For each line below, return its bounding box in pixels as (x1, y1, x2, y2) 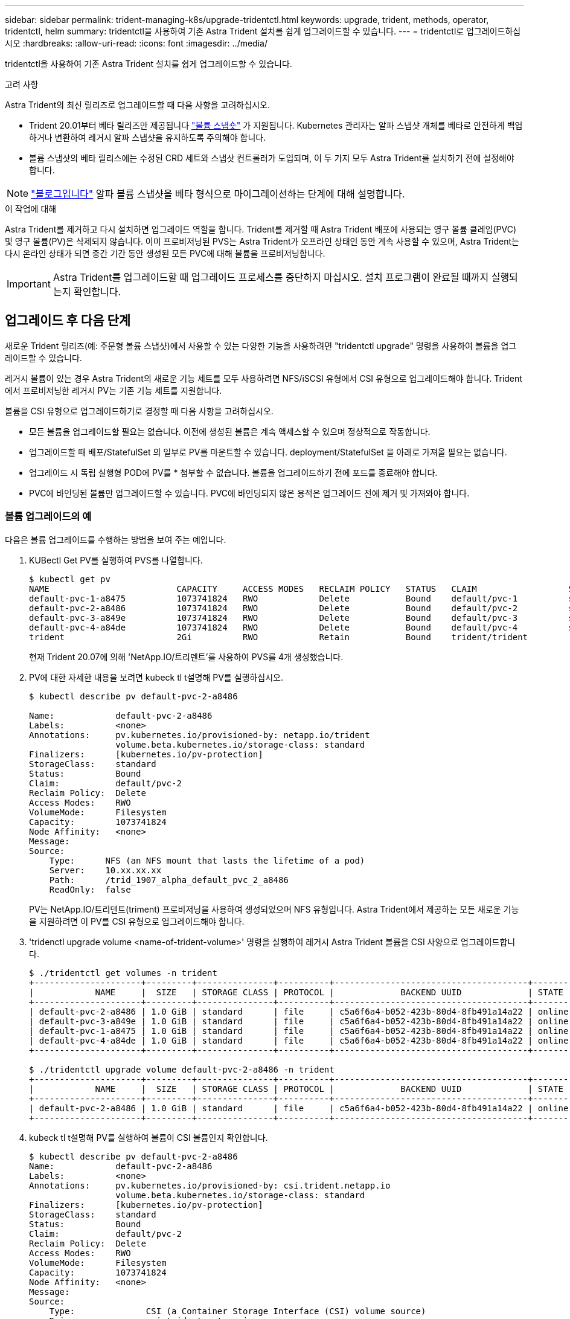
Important (7, 278, 51, 290)
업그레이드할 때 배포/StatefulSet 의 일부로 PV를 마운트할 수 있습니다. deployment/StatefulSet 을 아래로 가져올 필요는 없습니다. (29, 446, 507, 457)
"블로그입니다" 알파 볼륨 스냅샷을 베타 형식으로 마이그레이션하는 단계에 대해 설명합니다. (31, 188, 405, 200)
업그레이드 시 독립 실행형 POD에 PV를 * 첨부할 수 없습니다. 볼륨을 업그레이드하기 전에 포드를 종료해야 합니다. (29, 467, 438, 478)
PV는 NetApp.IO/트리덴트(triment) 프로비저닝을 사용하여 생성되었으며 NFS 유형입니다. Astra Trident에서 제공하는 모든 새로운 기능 (29, 903, 519, 914)
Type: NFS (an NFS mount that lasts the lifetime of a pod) (49, 855, 365, 865)
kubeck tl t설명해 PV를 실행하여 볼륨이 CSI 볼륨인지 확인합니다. (29, 1132, 268, 1143)
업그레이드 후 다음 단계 (5, 313, 131, 329)
